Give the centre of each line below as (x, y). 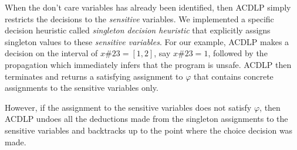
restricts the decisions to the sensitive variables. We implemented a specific (139, 18)
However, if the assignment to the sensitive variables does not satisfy (128, 107)
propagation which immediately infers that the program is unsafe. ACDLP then (148, 64)
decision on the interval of (51, 53)
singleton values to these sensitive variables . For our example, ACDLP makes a (147, 41)
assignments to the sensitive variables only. (82, 88)
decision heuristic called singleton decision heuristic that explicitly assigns (138, 30)
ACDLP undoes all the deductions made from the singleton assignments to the (146, 119)
